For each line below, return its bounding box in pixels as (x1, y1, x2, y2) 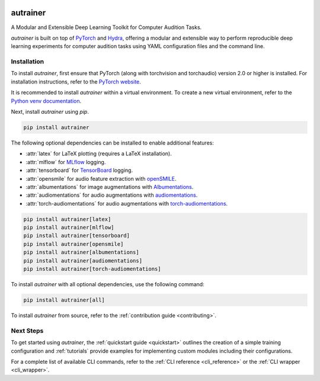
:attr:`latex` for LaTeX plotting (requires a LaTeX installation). (25, 150, 172, 157)
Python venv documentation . (11, 97, 82, 104)
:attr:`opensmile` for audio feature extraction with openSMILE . (25, 175, 177, 182)
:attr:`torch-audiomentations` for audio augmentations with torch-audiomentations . (25, 200, 228, 207)
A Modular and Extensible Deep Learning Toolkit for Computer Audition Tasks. (11, 24, 202, 31)
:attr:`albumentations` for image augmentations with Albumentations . (25, 183, 194, 190)
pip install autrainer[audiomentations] (23, 257, 142, 264)
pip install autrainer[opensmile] (23, 241, 124, 247)
